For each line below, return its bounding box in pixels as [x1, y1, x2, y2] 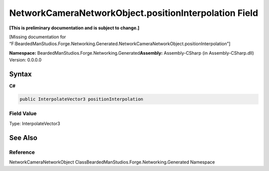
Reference [9, 149, 35, 156]
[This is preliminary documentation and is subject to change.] [9, 25, 139, 31]
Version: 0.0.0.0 [9, 57, 42, 63]
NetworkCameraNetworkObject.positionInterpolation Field [9, 7, 259, 18]
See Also [9, 133, 37, 142]
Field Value [9, 110, 37, 117]
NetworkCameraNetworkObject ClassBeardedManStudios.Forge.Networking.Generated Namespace [9, 159, 215, 165]
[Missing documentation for [9, 34, 66, 40]
